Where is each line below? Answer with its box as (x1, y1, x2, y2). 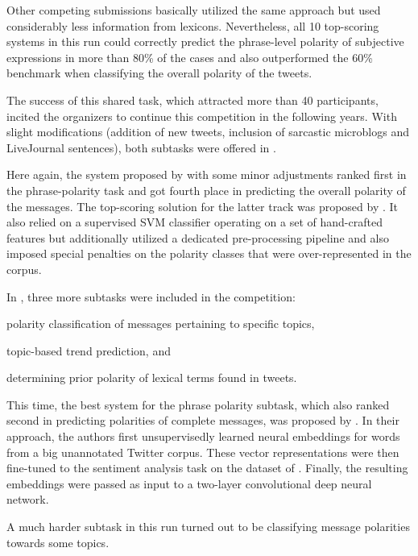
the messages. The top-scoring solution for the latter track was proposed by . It (6, 197, 399, 214)
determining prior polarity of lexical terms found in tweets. (6, 369, 297, 386)
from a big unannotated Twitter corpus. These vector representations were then (6, 443, 399, 460)
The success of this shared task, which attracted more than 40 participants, (6, 91, 379, 108)
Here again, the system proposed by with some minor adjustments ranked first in (6, 166, 407, 183)
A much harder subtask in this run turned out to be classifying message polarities (6, 518, 410, 535)
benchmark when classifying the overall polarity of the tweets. (6, 64, 312, 81)
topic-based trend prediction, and (6, 342, 171, 359)
